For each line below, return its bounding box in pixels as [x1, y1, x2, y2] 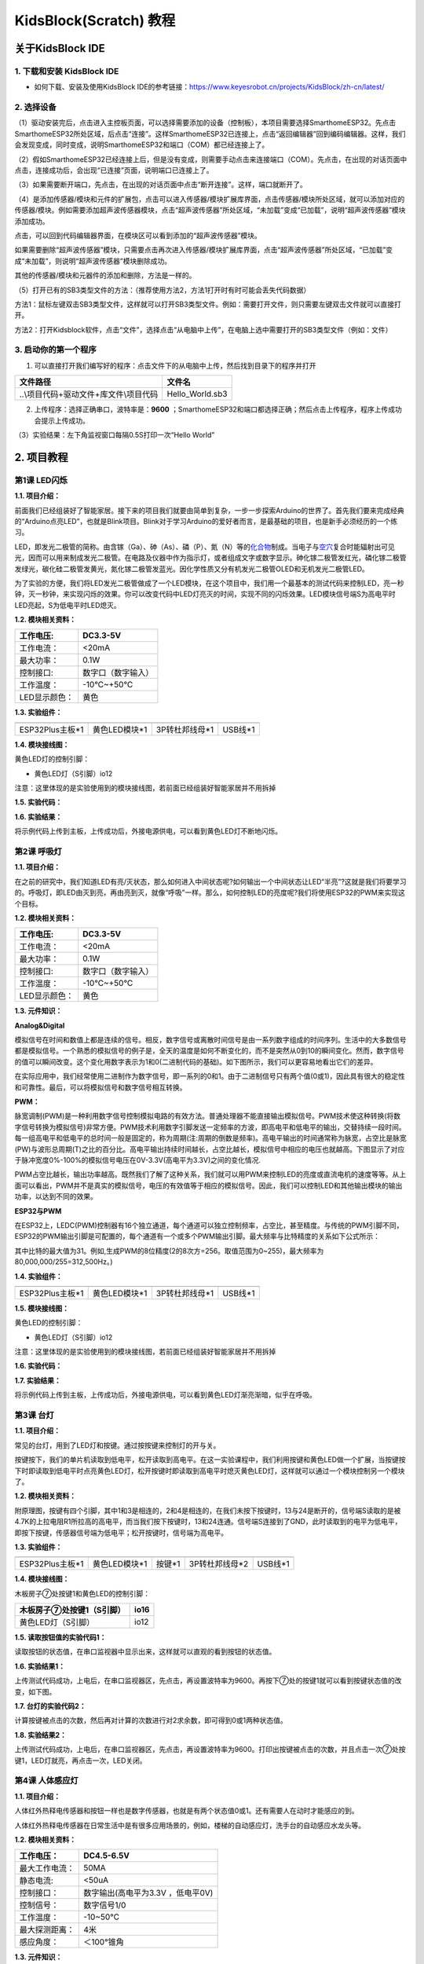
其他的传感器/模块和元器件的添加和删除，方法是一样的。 [14, 271, 196, 280]
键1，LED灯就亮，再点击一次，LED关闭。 [14, 1756, 147, 1765]
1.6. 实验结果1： [14, 1662, 66, 1671]
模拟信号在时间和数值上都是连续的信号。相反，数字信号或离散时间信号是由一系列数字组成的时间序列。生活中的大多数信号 [14, 1035, 407, 1045]
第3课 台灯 [14, 1410, 54, 1420]
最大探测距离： [19, 1925, 75, 1936]
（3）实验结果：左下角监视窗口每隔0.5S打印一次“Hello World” [14, 431, 215, 440]
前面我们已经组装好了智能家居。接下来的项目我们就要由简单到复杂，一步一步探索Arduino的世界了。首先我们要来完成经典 [14, 505, 404, 515]
